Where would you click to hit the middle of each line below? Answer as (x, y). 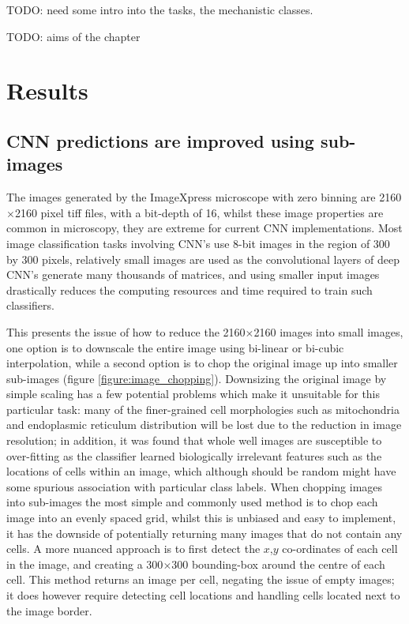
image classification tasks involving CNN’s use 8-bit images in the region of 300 (198, 243)
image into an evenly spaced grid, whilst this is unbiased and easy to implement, (201, 518)
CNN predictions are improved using (160, 140)
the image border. (49, 610)
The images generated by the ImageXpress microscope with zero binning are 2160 (204, 197)
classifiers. (30, 305)
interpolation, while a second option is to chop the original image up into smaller (202, 363)
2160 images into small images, (328, 331)
